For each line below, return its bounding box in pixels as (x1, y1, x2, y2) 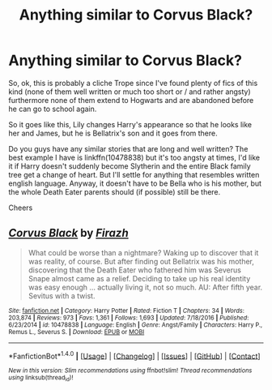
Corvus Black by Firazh (8, 226, 129, 240)
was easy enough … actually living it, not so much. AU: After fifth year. (28, 282, 263, 292)
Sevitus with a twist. (28, 290, 96, 301)
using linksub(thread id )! (8, 374, 74, 383)
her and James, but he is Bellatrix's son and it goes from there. (8, 128, 218, 138)
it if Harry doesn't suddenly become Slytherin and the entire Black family (8, 161, 251, 171)
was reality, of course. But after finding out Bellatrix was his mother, (28, 256, 255, 266)
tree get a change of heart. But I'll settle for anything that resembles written (8, 169, 260, 179)
